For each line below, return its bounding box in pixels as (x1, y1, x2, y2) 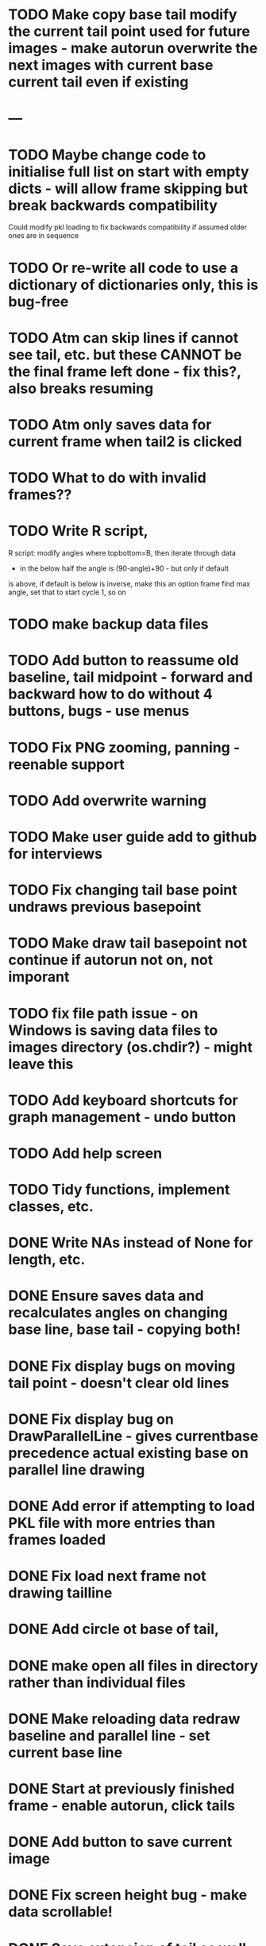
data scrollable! (8, 1903, 114, 1921)
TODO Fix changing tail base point (8, 881, 238, 899)
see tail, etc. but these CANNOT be (8, 345, 242, 363)
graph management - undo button (8, 1108, 237, 1126)
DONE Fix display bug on (8, 1410, 175, 1428)
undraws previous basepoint (8, 898, 202, 916)
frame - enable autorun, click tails (8, 1796, 236, 1814)
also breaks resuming (8, 379, 154, 398)
